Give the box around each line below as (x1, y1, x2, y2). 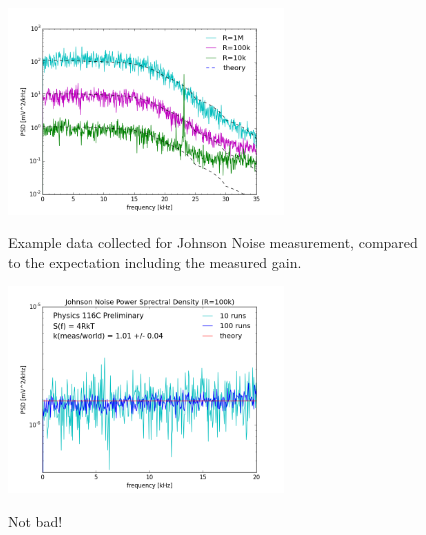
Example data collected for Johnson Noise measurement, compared (8, 232, 418, 253)
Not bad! (8, 510, 63, 531)
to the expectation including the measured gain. (8, 251, 302, 272)
